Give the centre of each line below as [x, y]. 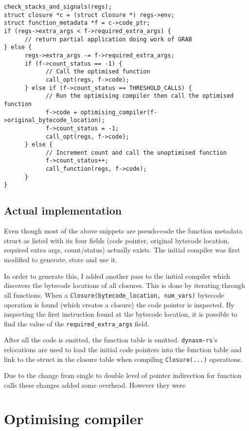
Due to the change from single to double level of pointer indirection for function [123, 375]
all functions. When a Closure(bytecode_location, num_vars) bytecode [114, 295]
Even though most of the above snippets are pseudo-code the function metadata [123, 231]
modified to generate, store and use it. [61, 260]
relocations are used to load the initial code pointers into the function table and [123, 350]
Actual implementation [63, 210]
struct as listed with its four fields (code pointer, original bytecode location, [117, 240]
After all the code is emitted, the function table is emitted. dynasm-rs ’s [111, 340]
